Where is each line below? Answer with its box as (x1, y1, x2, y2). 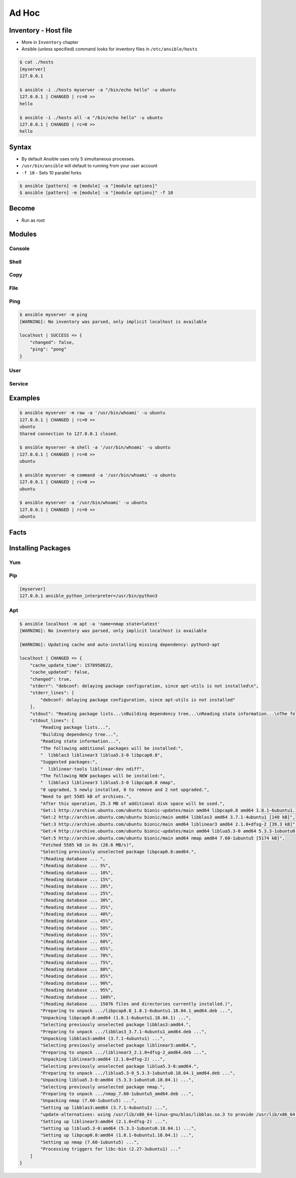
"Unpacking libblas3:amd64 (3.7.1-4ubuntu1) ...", (40, 1035, 165, 1041)
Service (9, 380, 28, 387)
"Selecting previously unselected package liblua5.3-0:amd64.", (40, 1063, 199, 1069)
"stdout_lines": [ (30, 718, 74, 723)
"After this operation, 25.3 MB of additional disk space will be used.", (40, 801, 225, 806)
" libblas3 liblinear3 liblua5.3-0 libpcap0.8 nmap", (40, 780, 176, 785)
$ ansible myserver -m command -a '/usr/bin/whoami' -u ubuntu (19, 472, 176, 478)
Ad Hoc (9, 7, 40, 18)
